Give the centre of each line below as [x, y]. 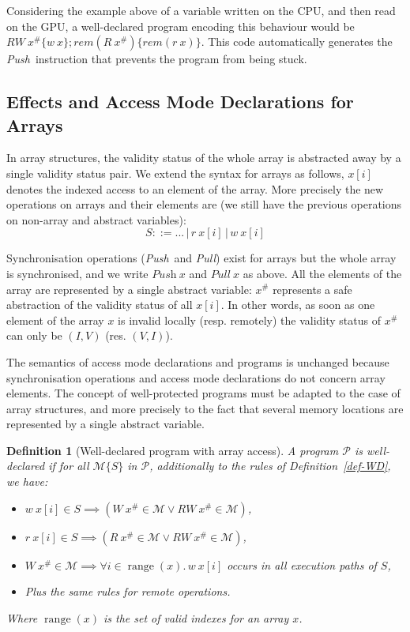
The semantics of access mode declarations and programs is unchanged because [198, 361]
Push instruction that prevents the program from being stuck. [157, 59]
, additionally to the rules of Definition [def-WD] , [270, 466]
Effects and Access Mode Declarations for [180, 102]
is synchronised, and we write [77, 273]
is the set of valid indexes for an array [196, 617]
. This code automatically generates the [297, 41]
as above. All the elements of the [322, 273]
